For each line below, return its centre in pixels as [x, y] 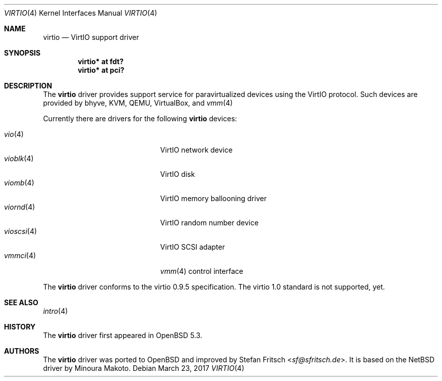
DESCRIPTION [28, 86]
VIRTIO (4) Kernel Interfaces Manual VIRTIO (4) [81, 13]
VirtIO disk [178, 174]
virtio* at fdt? [101, 61]
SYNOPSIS [22, 53]
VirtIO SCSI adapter [192, 247]
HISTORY [20, 327]
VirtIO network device [196, 150]
